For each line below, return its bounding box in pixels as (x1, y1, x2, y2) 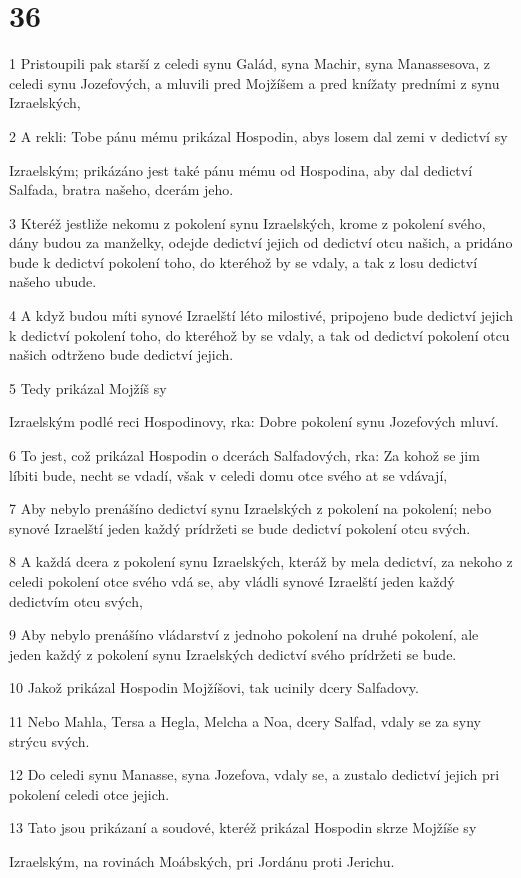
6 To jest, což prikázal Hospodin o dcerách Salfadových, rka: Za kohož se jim (9, 445, 480, 466)
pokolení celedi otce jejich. (9, 783, 170, 804)
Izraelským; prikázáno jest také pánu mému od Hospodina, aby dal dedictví (9, 159, 473, 180)
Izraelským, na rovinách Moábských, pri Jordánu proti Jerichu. (9, 850, 395, 871)
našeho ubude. (9, 271, 97, 292)
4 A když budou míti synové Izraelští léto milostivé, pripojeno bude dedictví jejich (9, 305, 513, 326)
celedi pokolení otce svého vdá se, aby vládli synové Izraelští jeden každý (9, 571, 455, 591)
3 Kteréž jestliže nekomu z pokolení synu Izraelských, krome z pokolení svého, (9, 212, 486, 233)
